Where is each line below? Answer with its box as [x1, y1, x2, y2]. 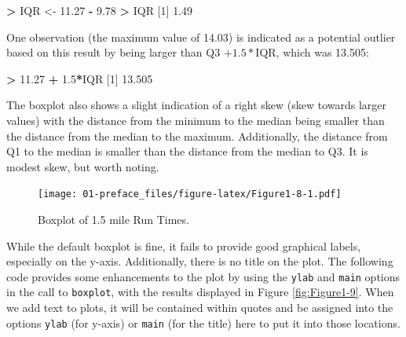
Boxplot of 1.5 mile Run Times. [38, 211, 189, 227]
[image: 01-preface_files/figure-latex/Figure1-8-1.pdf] [38, 189, 342, 200]
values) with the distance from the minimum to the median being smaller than [6, 112, 385, 128]
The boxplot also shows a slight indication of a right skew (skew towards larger [6, 97, 387, 113]
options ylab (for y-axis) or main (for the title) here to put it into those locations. [6, 314, 401, 331]
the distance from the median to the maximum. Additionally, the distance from [6, 127, 388, 144]
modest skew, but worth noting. [6, 158, 159, 174]
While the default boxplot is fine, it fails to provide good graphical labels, [6, 237, 361, 254]
